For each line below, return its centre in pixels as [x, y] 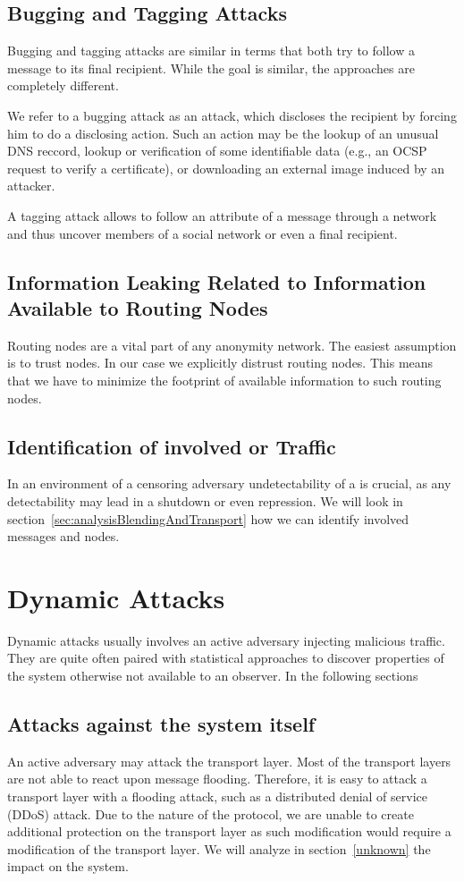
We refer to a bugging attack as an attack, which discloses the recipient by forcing [232, 115]
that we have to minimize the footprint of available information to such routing [224, 380]
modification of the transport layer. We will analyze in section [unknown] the [219, 848]
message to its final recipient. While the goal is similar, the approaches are [211, 68]
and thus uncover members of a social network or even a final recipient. [202, 233]
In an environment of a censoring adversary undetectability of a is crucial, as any [229, 483]
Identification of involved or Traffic [172, 446]
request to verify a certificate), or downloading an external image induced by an [226, 168]
